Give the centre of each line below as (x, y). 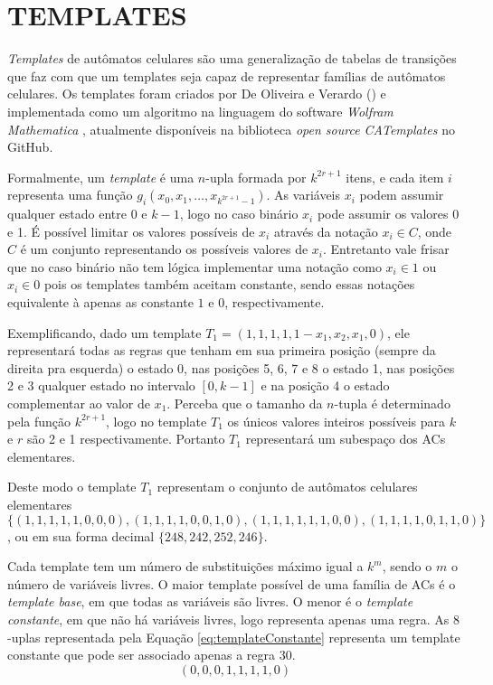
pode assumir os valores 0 (388, 214)
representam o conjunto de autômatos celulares (287, 487)
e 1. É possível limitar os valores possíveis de (131, 231)
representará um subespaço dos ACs (346, 439)
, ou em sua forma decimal (81, 535)
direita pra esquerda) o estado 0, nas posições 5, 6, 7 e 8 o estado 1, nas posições (231, 367)
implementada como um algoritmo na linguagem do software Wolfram (200, 111)
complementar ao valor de (79, 403)
